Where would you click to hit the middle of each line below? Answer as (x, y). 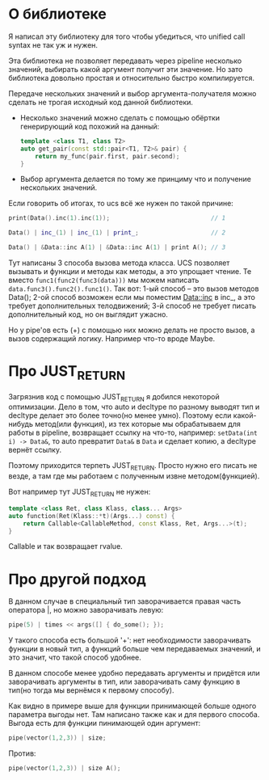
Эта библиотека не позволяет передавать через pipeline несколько (125, 61)
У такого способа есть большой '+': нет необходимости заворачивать (130, 640)
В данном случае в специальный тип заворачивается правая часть (125, 601)
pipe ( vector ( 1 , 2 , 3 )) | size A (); (65, 769)
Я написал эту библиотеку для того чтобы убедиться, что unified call (127, 36)
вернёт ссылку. (35, 450)
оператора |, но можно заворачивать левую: (86, 610)
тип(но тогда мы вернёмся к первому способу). (91, 690)
